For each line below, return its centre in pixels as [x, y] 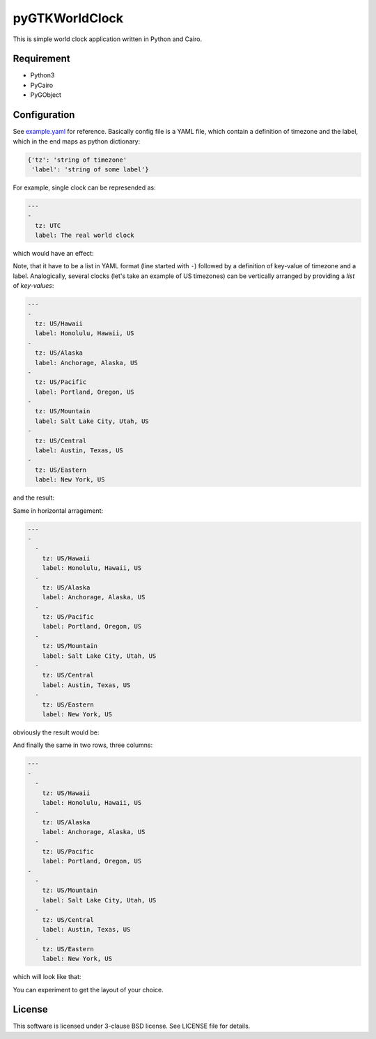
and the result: [34, 498]
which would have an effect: [53, 254]
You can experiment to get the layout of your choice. [88, 990]
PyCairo [42, 85]
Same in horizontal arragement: [58, 510]
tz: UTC [48, 225]
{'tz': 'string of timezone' [77, 160]
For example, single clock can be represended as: [84, 187]
